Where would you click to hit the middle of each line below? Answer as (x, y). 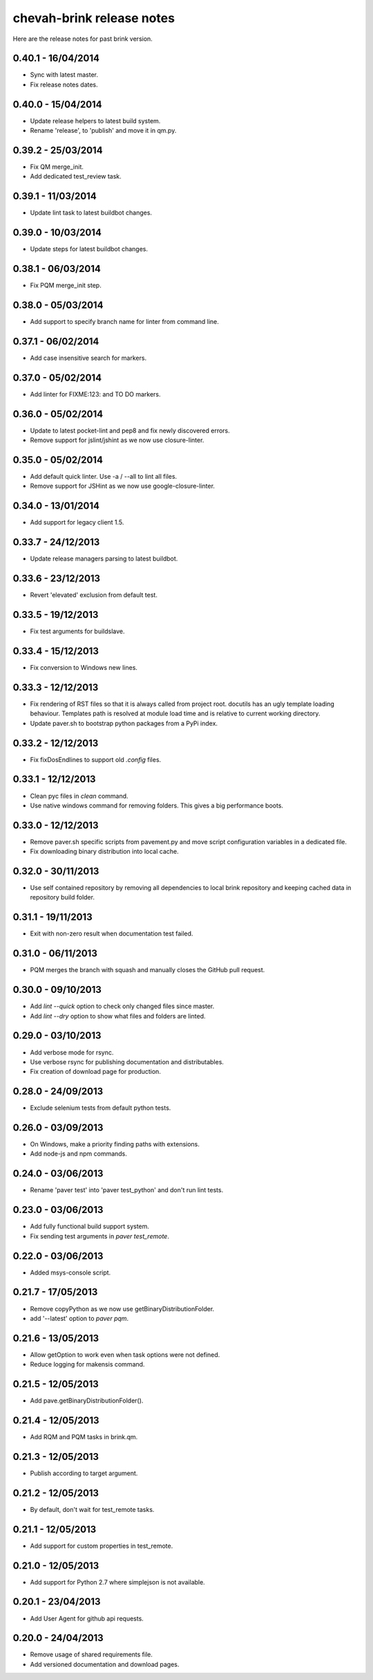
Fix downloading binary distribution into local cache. (104, 852)
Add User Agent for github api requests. (87, 1618)
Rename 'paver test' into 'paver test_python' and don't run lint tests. (127, 1190)
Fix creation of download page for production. (96, 1072)
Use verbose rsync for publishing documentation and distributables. (127, 1061)
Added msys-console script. (70, 1272)
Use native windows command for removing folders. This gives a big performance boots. (156, 805)
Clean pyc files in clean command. (79, 796)
